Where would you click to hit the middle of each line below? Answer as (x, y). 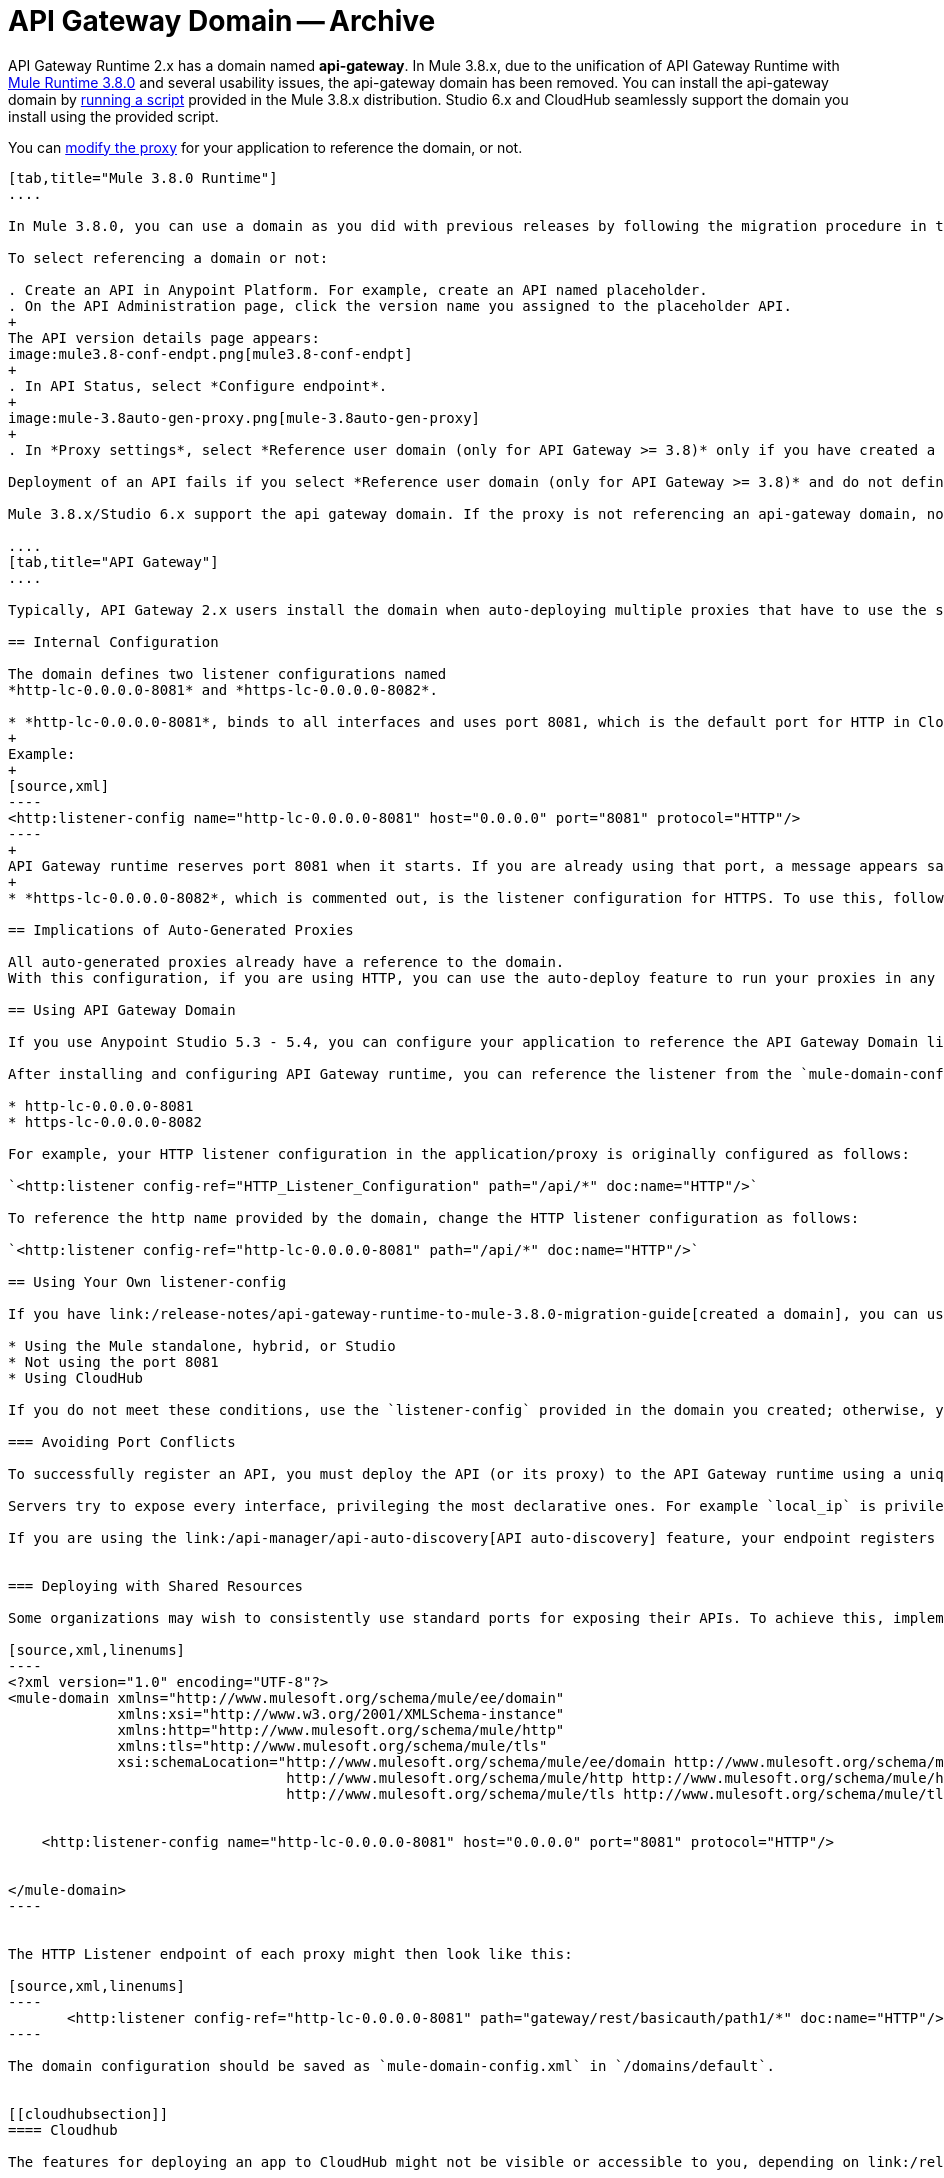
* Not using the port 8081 (113, 1361)
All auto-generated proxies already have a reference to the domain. (286, 961)
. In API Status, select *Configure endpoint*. (198, 385)
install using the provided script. (113, 116)
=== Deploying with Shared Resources (156, 1585)
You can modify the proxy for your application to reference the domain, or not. (265, 147)
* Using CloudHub (75, 1377)
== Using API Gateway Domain (122, 1009)
